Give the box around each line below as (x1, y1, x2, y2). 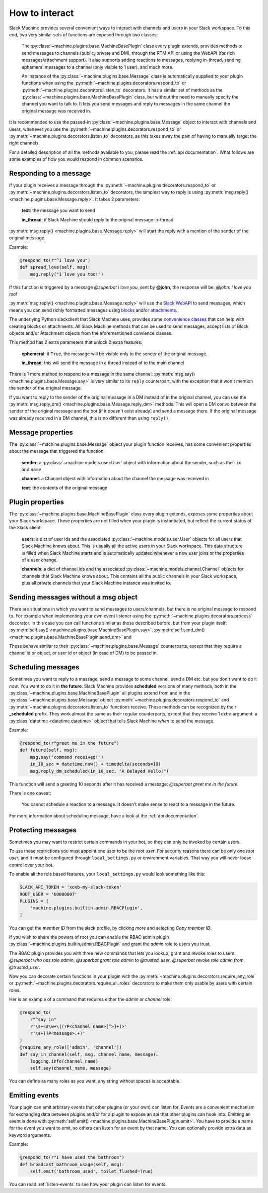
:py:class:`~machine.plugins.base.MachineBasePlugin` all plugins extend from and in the (9, 690, 191, 696)
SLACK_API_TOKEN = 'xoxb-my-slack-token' (19, 885, 122, 890)
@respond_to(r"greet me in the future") (19, 740, 119, 746)
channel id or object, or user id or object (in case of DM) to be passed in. (9, 650, 158, 656)
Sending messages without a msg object (9, 593, 138, 601)
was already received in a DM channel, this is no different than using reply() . (9, 415, 170, 421)
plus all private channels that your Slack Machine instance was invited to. (21, 580, 171, 586)
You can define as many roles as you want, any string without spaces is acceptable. (9, 1078, 181, 1084)
